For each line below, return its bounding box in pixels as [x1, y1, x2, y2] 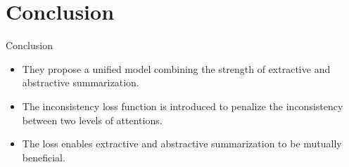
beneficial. [22, 149, 65, 164]
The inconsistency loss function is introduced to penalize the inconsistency [22, 98, 343, 113]
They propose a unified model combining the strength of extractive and [22, 61, 331, 76]
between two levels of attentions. [22, 112, 163, 127]
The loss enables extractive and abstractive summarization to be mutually [22, 136, 342, 151]
